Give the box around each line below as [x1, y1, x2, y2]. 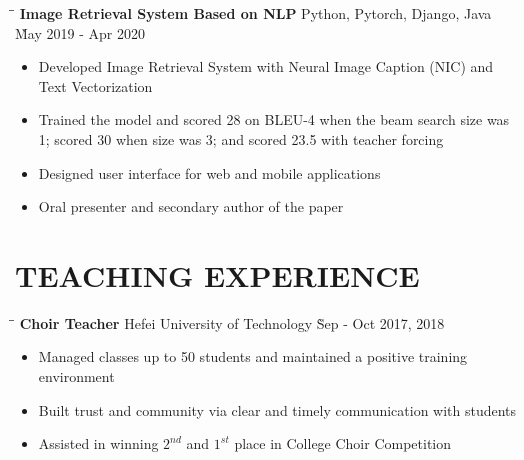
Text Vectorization [38, 75, 153, 96]
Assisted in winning [38, 433, 159, 454]
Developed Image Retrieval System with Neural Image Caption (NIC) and [38, 56, 494, 77]
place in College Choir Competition [234, 433, 452, 454]
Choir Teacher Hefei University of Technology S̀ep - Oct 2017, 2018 [19, 312, 445, 333]
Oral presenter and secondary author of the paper [38, 196, 344, 217]
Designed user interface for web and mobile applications [38, 162, 381, 183]
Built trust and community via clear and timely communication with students [38, 399, 517, 420]
